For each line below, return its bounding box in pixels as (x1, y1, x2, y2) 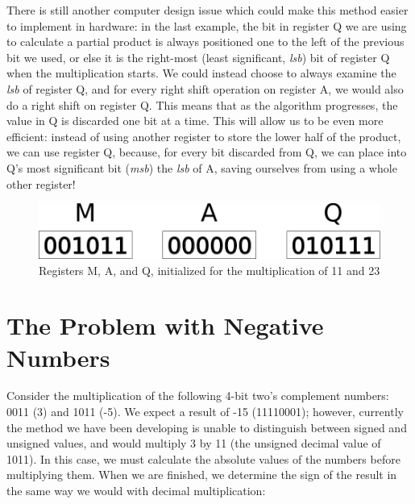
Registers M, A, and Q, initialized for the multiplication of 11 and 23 (39, 261, 380, 278)
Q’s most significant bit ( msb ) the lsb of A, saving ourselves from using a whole (6, 159, 397, 176)
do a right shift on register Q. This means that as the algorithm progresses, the (6, 96, 398, 113)
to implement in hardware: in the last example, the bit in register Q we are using (6, 17, 407, 34)
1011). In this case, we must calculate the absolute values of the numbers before (6, 450, 400, 467)
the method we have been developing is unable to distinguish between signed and (6, 419, 407, 435)
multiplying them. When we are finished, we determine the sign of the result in (6, 466, 397, 483)
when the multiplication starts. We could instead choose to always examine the (6, 65, 396, 81)
